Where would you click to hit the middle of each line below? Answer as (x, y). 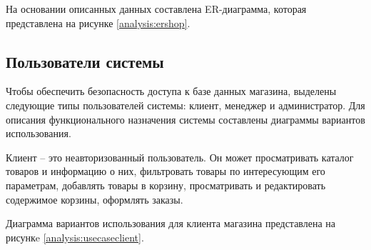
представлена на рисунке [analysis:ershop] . (98, 22)
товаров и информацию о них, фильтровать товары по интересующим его (166, 171)
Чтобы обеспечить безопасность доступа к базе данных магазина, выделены (171, 91)
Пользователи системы (85, 61)
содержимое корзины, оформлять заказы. (95, 199)
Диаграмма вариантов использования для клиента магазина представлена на (171, 223)
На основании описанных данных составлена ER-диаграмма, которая (156, 9)
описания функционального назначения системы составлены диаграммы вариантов (185, 119)
